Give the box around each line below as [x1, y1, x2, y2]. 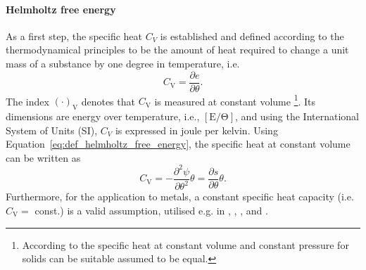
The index [6, 94, 49, 108]
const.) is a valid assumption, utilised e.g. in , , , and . [34, 202, 268, 217]
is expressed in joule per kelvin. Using [115, 122, 278, 137]
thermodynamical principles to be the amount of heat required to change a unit [6, 42, 349, 57]
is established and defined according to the [160, 28, 344, 43]
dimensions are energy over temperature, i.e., [6, 109, 200, 124]
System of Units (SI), [6, 122, 98, 137]
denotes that [81, 94, 135, 108]
